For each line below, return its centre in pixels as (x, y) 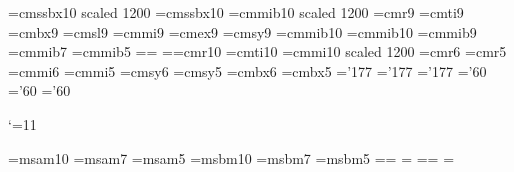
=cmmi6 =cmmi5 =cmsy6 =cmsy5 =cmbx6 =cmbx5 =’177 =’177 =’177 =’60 (247, 70)
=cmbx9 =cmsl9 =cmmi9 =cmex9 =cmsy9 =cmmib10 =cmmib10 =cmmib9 (242, 31)
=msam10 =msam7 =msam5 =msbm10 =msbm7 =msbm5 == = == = (231, 157)
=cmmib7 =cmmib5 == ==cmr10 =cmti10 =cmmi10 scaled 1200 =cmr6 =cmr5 (257, 51)
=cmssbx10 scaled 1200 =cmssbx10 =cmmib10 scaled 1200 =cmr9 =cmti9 (236, 12)
